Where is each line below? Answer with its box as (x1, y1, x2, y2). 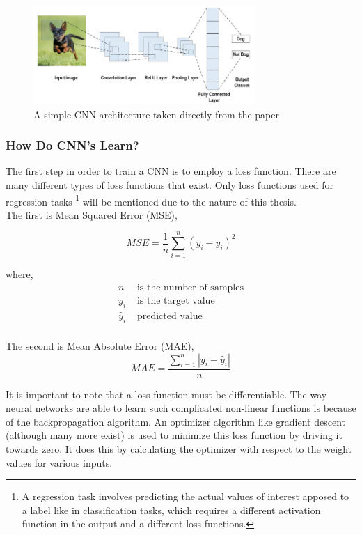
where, (6, 267, 33, 281)
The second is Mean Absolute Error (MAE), (6, 339, 194, 352)
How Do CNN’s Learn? (6, 137, 139, 154)
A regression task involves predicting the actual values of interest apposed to (22, 489, 349, 504)
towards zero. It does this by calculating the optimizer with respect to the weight (6, 442, 352, 456)
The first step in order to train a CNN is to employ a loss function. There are (6, 164, 336, 178)
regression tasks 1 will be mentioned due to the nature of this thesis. (6, 192, 297, 208)
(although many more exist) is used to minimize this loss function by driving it (6, 428, 343, 442)
